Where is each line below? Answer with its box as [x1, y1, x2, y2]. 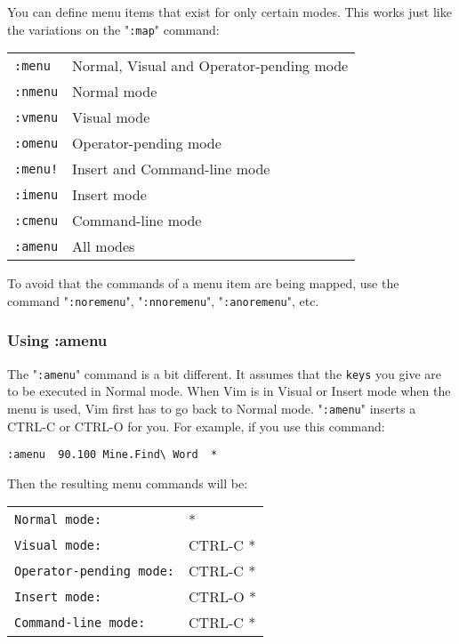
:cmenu [14, 213, 59, 228]
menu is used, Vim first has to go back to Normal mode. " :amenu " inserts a [7, 398, 416, 417]
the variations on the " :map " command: [7, 20, 220, 38]
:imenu [14, 187, 59, 202]
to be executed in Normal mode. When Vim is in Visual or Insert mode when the [7, 382, 451, 400]
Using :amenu [7, 329, 108, 351]
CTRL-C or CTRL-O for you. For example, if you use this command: [7, 416, 385, 435]
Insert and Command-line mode [72, 158, 270, 180]
